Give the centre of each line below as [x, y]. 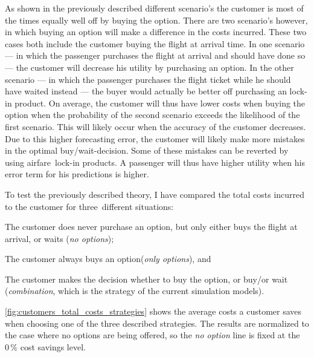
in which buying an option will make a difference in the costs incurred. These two [156, 32]
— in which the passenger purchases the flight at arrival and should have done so [155, 55]
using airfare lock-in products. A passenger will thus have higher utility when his [155, 162]
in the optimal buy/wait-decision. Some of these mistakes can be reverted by [147, 150]
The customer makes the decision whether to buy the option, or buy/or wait [146, 279]
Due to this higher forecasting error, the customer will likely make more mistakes [155, 138]
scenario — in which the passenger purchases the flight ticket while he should [148, 79]
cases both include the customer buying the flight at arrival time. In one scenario [155, 43]
